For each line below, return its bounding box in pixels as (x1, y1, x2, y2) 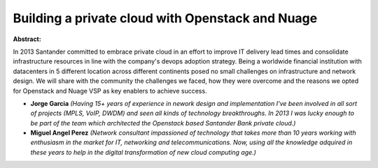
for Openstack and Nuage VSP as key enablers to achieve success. (13, 86, 207, 95)
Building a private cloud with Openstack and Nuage (13, 10, 318, 26)
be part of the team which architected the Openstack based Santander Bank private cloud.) (30, 119, 296, 127)
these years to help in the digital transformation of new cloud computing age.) (30, 148, 257, 156)
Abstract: (13, 35, 41, 43)
